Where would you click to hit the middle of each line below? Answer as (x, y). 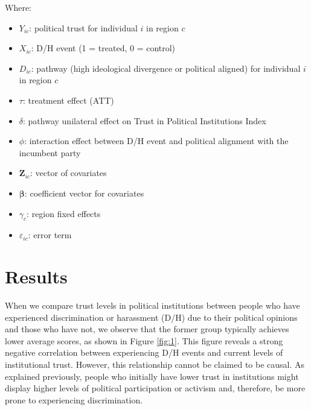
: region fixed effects (64, 213)
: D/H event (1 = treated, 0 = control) (103, 48)
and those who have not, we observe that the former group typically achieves (147, 329)
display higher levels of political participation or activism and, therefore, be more (155, 388)
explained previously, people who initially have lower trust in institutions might (152, 376)
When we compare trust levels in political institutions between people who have (152, 305)
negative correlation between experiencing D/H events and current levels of (144, 352)
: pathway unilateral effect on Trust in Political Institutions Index (145, 120)
